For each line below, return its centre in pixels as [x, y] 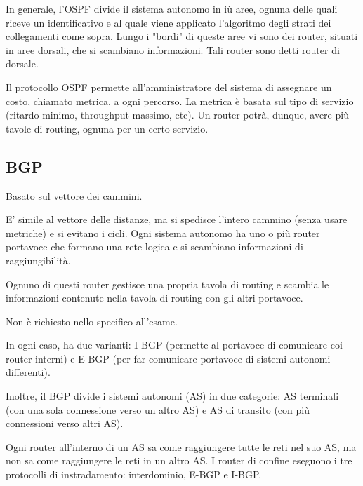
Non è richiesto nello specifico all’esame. [92, 321]
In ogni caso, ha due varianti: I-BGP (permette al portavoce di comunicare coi [174, 345]
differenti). [28, 372]
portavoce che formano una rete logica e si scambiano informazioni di [154, 247]
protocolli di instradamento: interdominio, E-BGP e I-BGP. [134, 474]
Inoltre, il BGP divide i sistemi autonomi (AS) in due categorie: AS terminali [172, 396]
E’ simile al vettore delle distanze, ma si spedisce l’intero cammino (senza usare [177, 219]
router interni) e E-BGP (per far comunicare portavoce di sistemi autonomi [168, 358]
